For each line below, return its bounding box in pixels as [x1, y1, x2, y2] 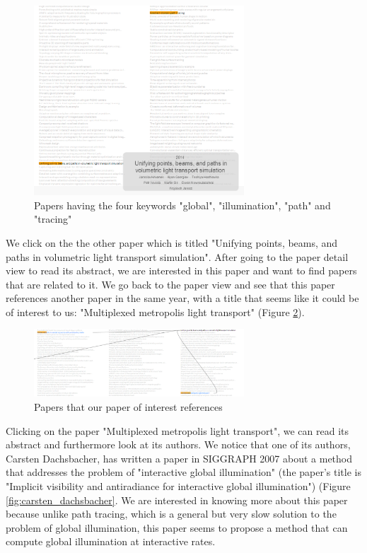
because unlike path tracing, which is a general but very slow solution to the [6, 506, 337, 521]
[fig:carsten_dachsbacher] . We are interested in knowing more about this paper [6, 492, 348, 507]
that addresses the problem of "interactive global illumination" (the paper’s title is [6, 465, 361, 479]
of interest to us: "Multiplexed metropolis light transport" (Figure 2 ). [6, 304, 305, 319]
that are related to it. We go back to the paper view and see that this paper [6, 276, 335, 291]
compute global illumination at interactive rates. [6, 534, 216, 549]
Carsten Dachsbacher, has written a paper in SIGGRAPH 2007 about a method [6, 450, 353, 465]
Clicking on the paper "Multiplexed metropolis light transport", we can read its [6, 423, 349, 438]
